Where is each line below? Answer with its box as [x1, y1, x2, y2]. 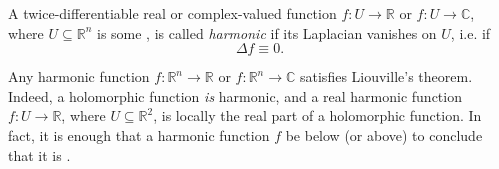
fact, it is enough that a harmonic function [8, 124, 270, 145]
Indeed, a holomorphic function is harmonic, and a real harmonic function [8, 85, 462, 106]
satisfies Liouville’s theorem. [300, 66, 473, 87]
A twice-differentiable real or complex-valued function [8, 3, 337, 23]
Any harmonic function [8, 66, 150, 87]
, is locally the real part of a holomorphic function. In [153, 105, 482, 126]
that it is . [8, 144, 71, 165]
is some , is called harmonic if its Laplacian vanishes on [96, 22, 437, 43]
